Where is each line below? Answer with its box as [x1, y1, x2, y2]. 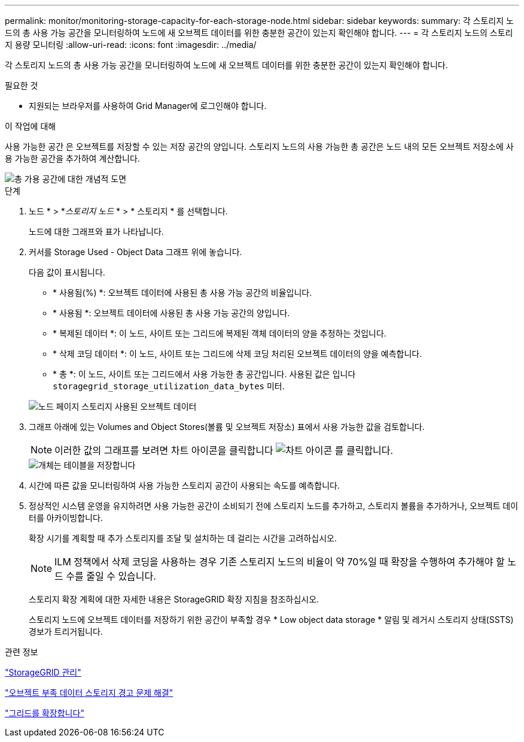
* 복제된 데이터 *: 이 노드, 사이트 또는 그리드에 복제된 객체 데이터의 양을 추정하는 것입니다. [53, 328, 386, 338]
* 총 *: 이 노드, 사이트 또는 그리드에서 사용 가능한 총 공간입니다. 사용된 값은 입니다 [53, 369, 356, 379]
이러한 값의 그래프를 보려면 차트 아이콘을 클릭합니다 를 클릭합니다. [54, 444, 394, 456]
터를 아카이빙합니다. [29, 513, 103, 523]
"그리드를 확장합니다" [5, 708, 84, 718]
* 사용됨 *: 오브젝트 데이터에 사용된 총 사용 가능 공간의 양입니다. [53, 308, 290, 318]
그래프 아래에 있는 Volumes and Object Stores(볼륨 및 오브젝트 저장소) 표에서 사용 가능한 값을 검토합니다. [29, 422, 425, 432]
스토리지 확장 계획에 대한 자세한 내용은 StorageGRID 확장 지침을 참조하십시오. [29, 594, 319, 604]
